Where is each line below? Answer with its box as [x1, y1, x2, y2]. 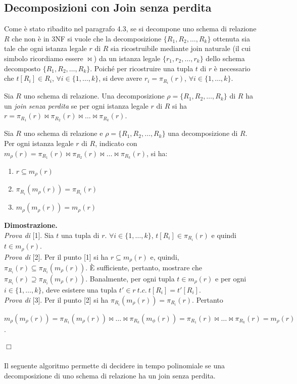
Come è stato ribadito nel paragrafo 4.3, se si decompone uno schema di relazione [4, 23, 257, 34]
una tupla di [61, 230, 100, 240]
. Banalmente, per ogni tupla [85, 273, 175, 283]
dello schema [206, 53, 245, 63]
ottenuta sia [213, 33, 250, 43]
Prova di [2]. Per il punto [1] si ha [4, 251, 109, 262]
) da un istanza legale [93, 53, 161, 63]
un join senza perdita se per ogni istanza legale [4, 100, 148, 111]
